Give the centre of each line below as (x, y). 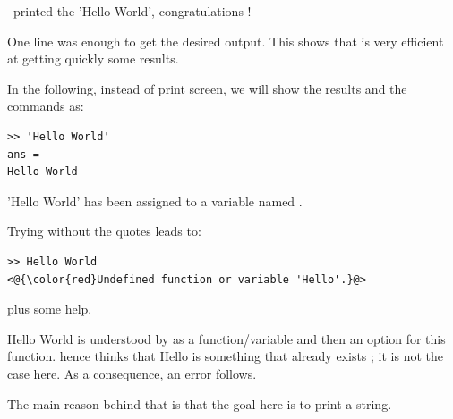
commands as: (46, 106)
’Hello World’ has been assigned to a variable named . (155, 201)
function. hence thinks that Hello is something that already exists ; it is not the (226, 356)
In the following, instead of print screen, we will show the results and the (207, 88)
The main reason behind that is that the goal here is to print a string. (200, 403)
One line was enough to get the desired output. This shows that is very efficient (226, 41)
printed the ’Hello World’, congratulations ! (132, 11)
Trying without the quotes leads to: (104, 231)
